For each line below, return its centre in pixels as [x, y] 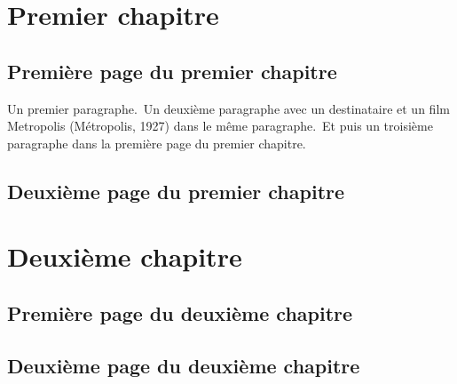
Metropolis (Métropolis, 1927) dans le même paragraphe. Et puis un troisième [220, 126]
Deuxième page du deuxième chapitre [184, 365]
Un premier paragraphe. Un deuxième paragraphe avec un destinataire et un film [228, 108]
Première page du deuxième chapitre [180, 312]
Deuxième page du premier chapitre [176, 191]
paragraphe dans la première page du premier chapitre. [157, 143]
